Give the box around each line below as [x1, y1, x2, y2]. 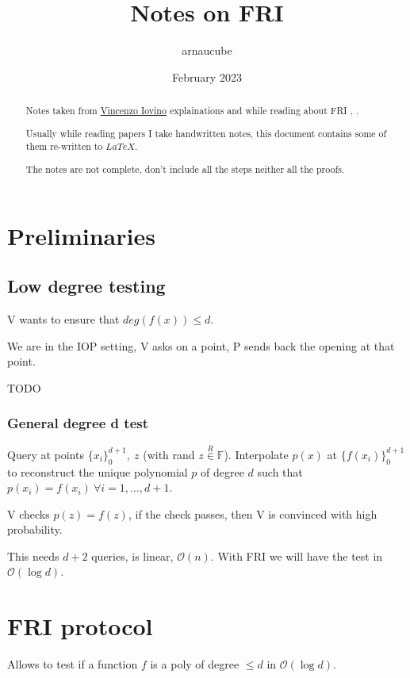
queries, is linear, [91, 547, 174, 564]
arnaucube [182, 42, 232, 59]
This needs [7, 547, 59, 564]
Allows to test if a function [7, 656, 138, 672]
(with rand [143, 446, 195, 462]
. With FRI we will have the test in [210, 547, 383, 564]
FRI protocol [7, 610, 153, 642]
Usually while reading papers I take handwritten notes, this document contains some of [25, 126, 387, 140]
